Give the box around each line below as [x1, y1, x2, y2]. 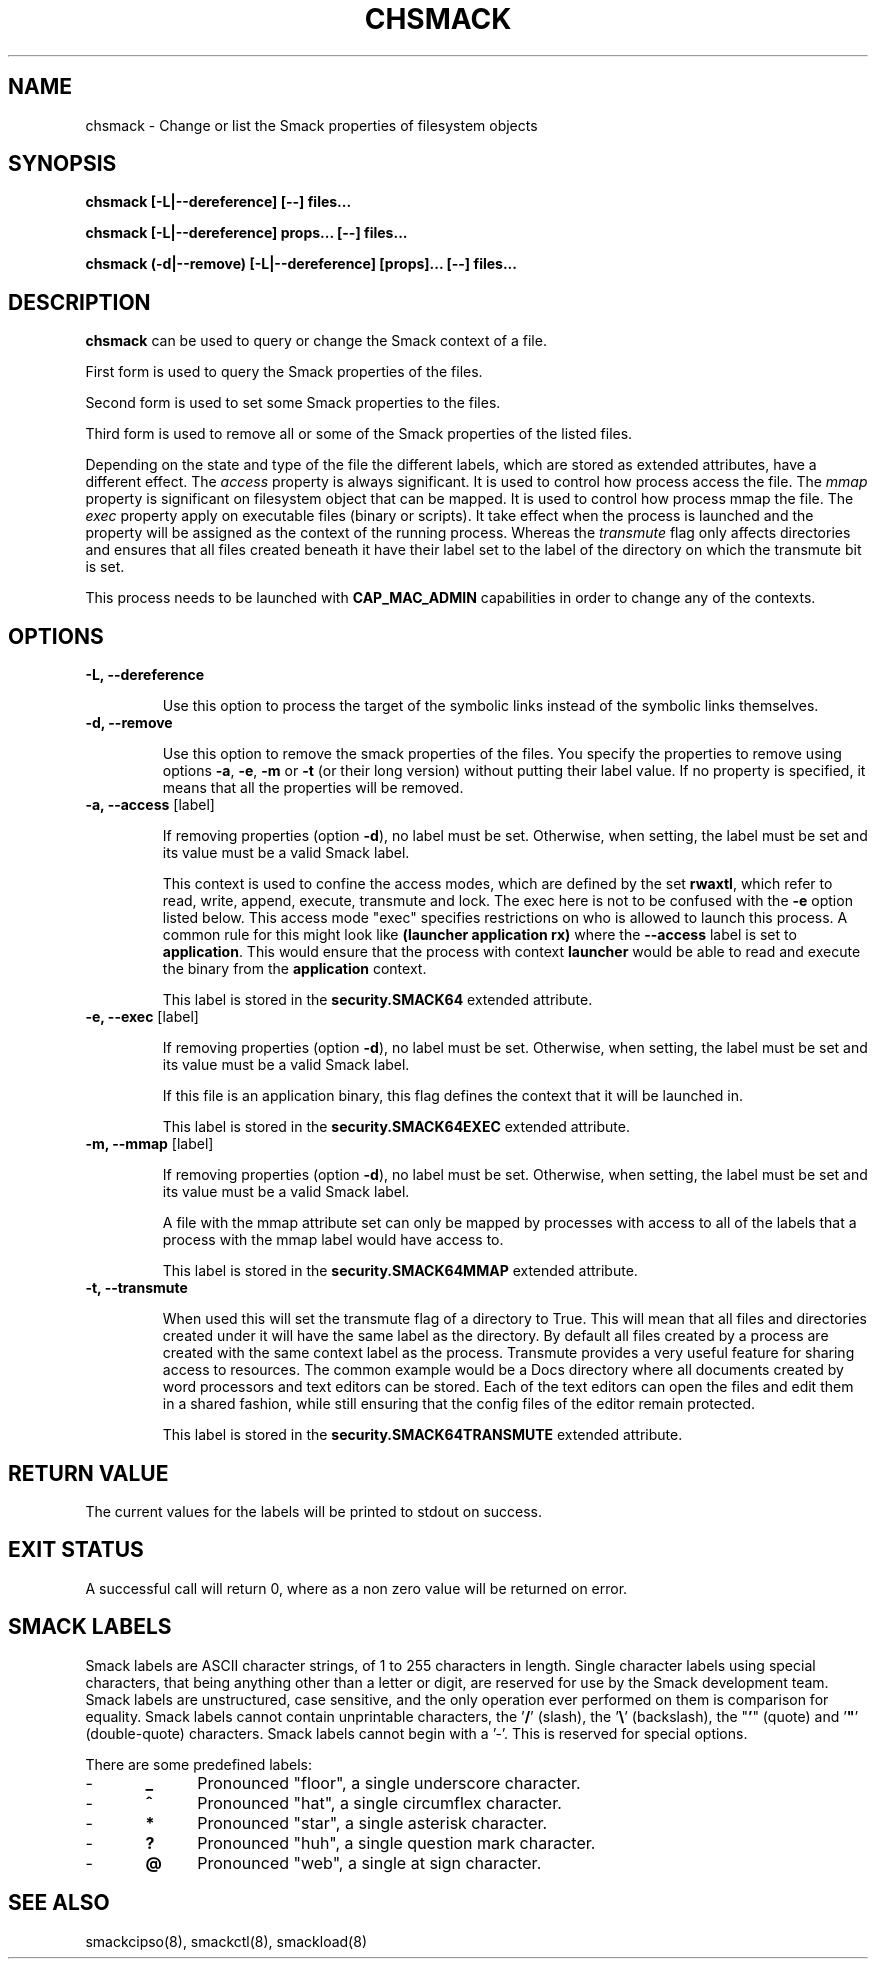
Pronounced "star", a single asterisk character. [197, 1812, 548, 1833]
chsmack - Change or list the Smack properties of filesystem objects [85, 116, 538, 134]
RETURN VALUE [8, 1460, 169, 1486]
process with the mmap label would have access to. [162, 1231, 504, 1249]
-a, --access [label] [85, 796, 215, 814]
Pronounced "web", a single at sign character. [197, 1852, 542, 1873]
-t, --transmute [85, 1279, 188, 1297]
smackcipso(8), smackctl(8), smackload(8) [85, 1932, 367, 1950]
